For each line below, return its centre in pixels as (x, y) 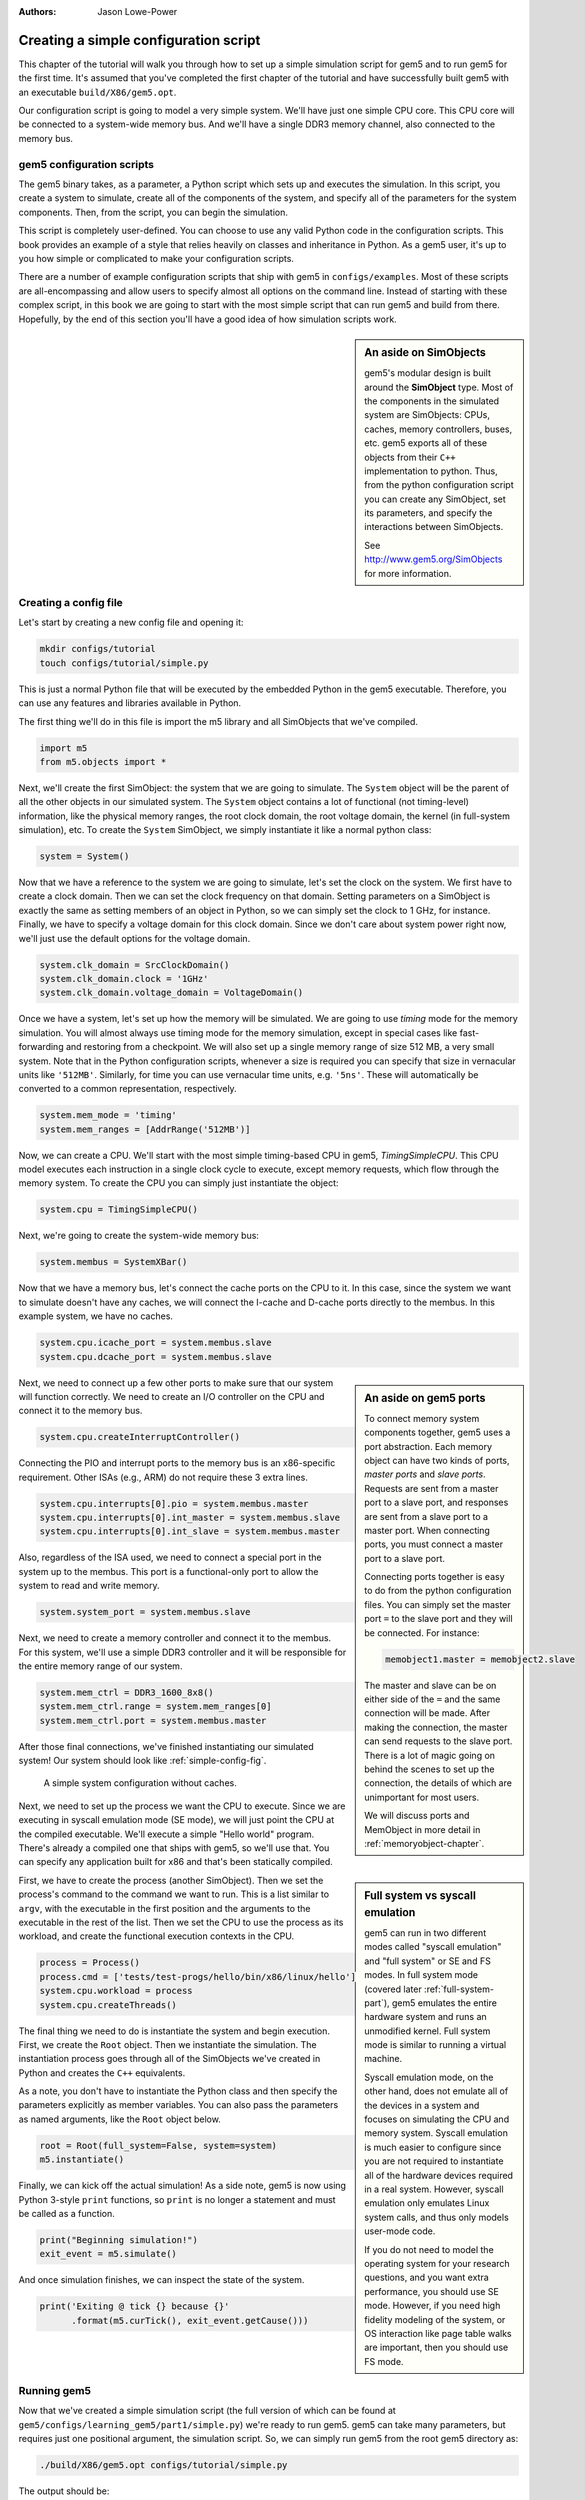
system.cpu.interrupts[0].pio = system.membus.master (174, 1503)
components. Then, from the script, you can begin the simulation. (153, 212)
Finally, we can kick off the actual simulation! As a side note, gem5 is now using (182, 2186)
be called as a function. (66, 2214)
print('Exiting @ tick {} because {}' (134, 2306)
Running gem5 (55, 2391)
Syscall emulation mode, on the (429, 2077)
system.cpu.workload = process (116, 1991)
